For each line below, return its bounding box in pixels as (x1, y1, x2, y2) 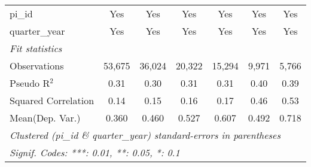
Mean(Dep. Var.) (10, 111, 81, 125)
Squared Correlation (10, 93, 94, 107)
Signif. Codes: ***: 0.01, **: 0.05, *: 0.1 (10, 145, 180, 159)
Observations (10, 59, 64, 72)
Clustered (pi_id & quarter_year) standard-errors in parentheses (10, 128, 281, 142)
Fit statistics (10, 41, 62, 55)
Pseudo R (10, 76, 50, 90)
